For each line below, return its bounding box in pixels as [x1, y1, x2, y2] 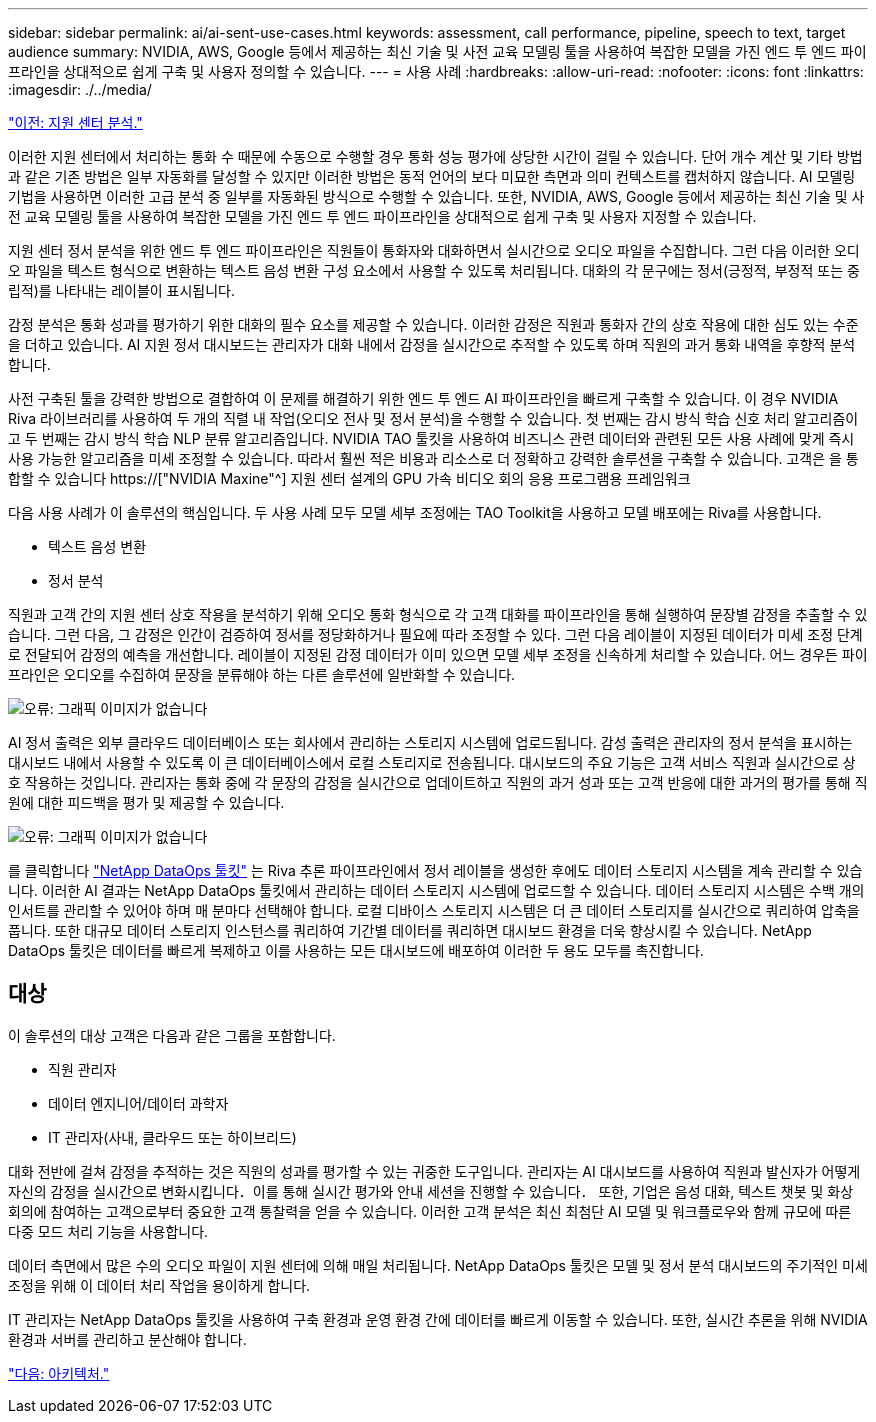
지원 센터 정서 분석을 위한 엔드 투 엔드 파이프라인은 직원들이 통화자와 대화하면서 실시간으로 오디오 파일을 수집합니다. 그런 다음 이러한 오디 [8, 242, 860, 259]
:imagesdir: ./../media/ [8, 81, 152, 98]
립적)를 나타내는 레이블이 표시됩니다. [8, 282, 236, 299]
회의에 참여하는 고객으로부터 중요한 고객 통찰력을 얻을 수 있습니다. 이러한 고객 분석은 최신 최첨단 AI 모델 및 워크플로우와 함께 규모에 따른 [8, 1202, 852, 1220]
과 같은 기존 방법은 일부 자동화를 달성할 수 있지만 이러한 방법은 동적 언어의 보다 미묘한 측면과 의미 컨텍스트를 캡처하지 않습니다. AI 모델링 [8, 168, 856, 185]
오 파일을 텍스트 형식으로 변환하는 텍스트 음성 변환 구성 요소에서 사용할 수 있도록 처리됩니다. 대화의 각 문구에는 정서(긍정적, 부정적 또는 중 [8, 262, 860, 279]
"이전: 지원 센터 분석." [8, 114, 143, 131]
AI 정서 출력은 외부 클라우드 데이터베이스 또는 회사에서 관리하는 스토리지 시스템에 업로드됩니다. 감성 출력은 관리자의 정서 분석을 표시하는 [8, 734, 853, 751]
